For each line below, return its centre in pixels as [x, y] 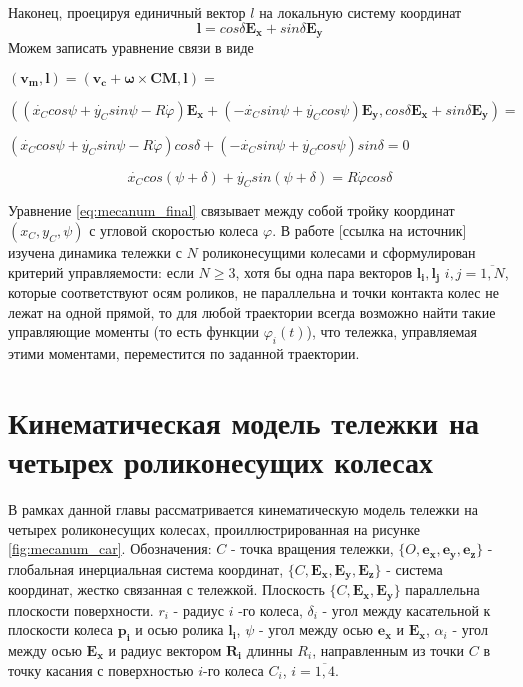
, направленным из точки [388, 649]
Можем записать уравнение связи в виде [131, 47]
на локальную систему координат [360, 12]
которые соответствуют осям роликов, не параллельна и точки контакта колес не [253, 292]
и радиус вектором [165, 649]
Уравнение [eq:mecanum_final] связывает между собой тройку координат [231, 210]
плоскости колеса [61, 629]
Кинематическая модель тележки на [244, 421]
